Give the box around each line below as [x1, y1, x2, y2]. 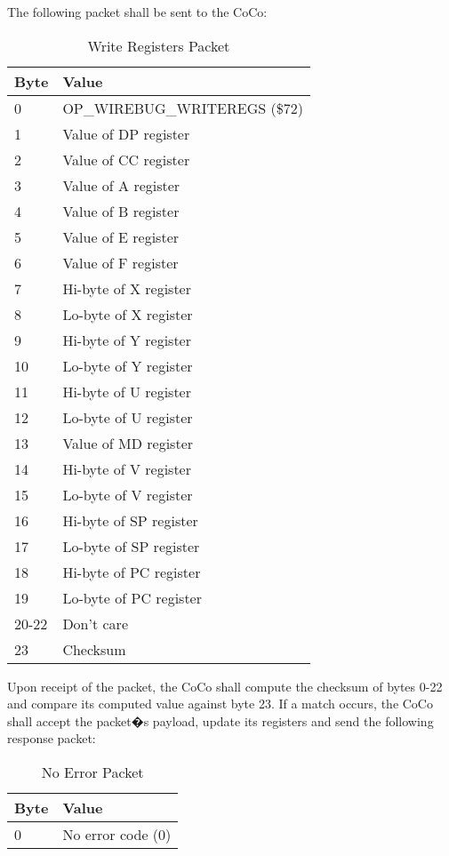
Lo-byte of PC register [62, 587, 202, 608]
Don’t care [62, 612, 128, 634]
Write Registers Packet [87, 35, 230, 56]
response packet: [7, 729, 96, 748]
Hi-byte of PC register [62, 561, 201, 582]
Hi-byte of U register [62, 380, 191, 402]
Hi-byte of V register [62, 458, 191, 479]
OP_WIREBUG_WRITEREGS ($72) [62, 97, 303, 118]
